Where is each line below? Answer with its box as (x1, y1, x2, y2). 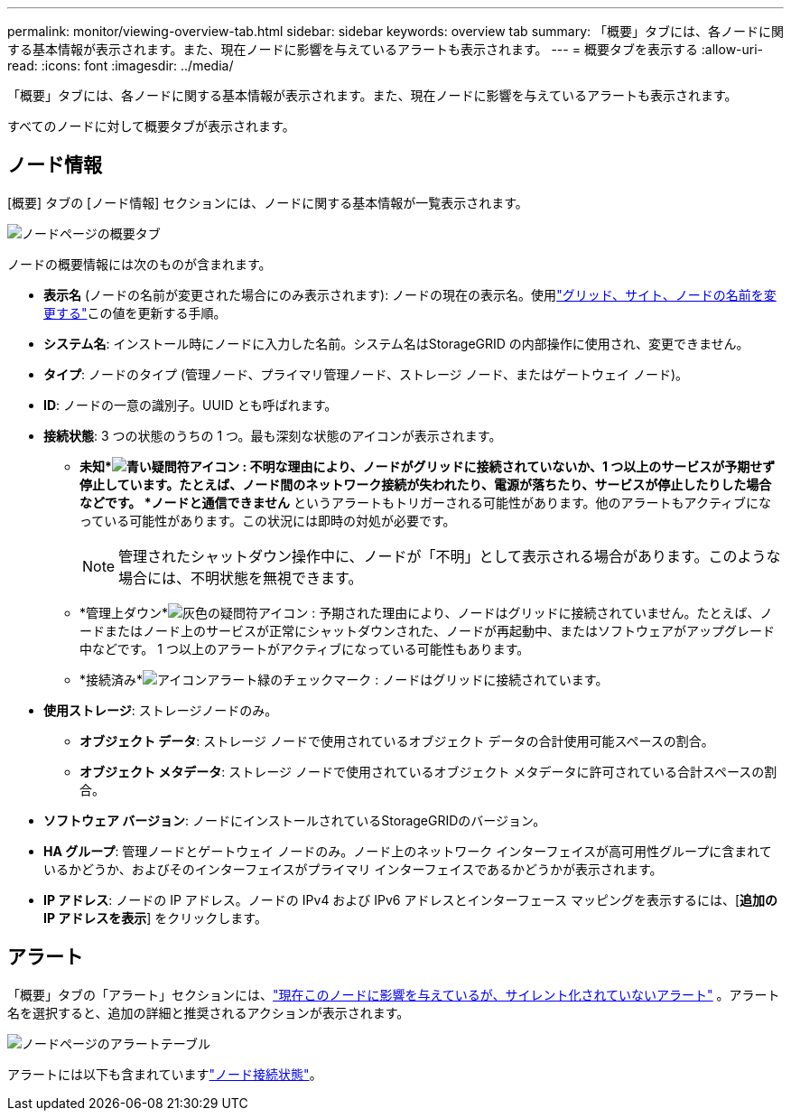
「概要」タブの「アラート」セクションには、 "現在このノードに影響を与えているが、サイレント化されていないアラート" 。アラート (7, 986, 780, 1002)
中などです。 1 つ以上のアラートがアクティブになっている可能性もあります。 (79, 640, 530, 657)
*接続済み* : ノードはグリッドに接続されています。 (79, 671, 609, 687)
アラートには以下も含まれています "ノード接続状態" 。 (7, 1066, 322, 1082)
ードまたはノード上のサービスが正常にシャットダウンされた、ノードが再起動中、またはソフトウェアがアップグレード (79, 622, 775, 638)
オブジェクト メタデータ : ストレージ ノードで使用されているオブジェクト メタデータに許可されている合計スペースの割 (79, 763, 777, 779)
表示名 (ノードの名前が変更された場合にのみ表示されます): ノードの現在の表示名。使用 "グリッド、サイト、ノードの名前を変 (43, 286, 777, 303)
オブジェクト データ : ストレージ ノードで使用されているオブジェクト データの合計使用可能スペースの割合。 (79, 732, 714, 749)
